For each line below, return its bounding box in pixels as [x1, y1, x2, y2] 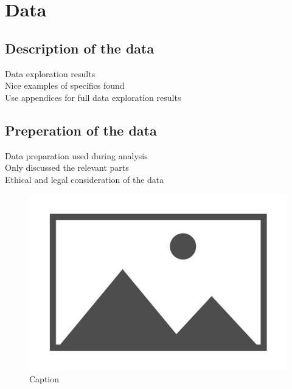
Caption [29, 373, 60, 385]
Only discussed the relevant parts [5, 161, 129, 174]
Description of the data [5, 38, 155, 57]
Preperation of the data [5, 120, 157, 139]
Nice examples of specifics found [5, 79, 125, 92]
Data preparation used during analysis [5, 149, 148, 162]
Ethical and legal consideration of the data [5, 173, 164, 185]
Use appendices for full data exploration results [5, 91, 181, 103]
